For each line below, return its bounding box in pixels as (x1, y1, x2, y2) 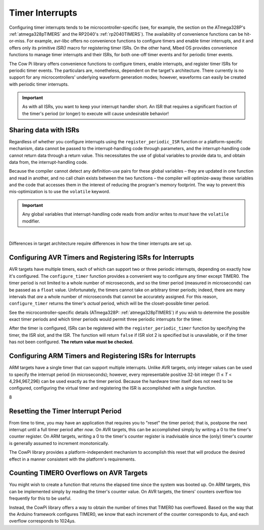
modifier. (22, 218, 40, 224)
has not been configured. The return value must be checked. (9, 339, 134, 345)
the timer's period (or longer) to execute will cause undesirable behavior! (22, 110, 169, 116)
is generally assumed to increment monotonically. (9, 440, 110, 446)
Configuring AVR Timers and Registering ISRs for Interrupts (9, 253, 195, 262)
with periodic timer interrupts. (9, 81, 69, 87)
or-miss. (9, 38, 26, 44)
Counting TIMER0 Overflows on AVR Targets (9, 469, 148, 477)
